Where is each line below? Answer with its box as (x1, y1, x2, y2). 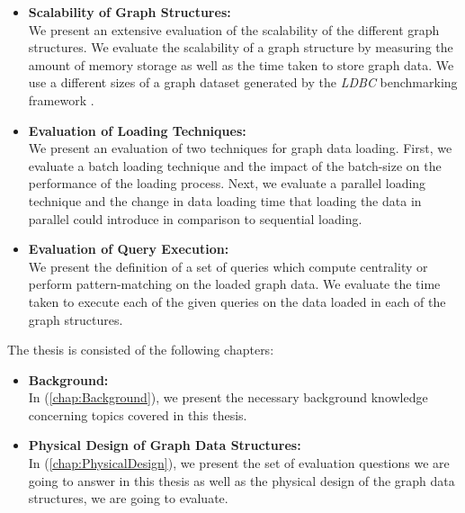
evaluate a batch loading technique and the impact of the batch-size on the (28, 156, 442, 175)
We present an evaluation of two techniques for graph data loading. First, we (28, 139, 452, 157)
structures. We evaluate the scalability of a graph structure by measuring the (28, 38, 453, 57)
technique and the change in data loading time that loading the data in (28, 191, 422, 210)
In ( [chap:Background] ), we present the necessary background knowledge (28, 388, 428, 407)
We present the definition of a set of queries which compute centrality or (28, 256, 428, 275)
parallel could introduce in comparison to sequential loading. (28, 209, 362, 228)
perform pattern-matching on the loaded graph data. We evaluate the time (28, 274, 441, 293)
